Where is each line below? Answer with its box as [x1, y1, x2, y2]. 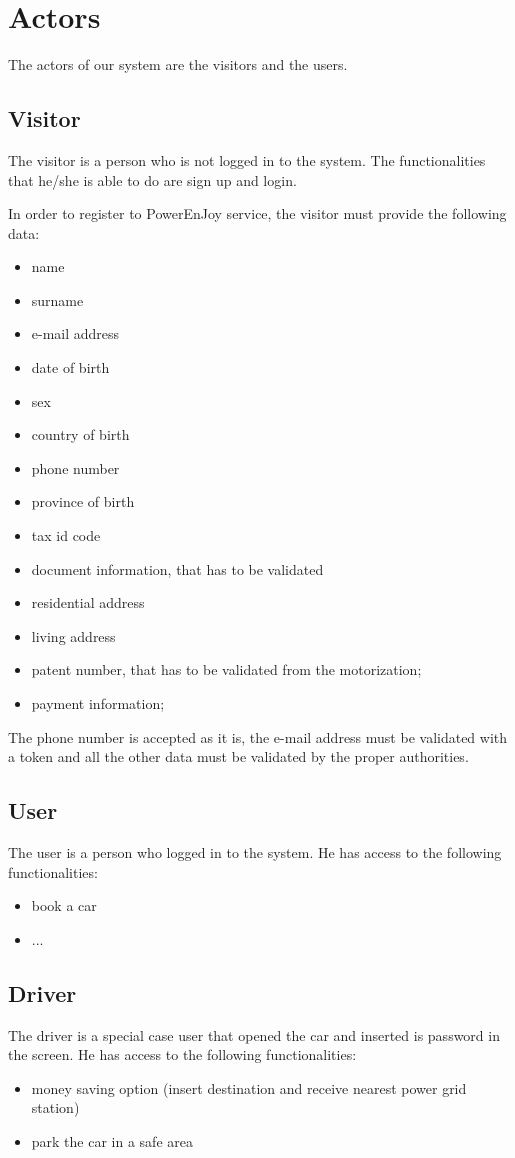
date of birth [31, 357, 110, 378]
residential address [31, 592, 145, 613]
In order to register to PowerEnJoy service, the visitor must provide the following [8, 203, 507, 224]
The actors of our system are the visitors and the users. [8, 54, 348, 75]
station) [31, 1097, 80, 1118]
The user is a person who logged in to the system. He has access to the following [8, 842, 502, 862]
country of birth [31, 424, 130, 445]
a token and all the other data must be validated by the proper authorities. [8, 746, 469, 767]
